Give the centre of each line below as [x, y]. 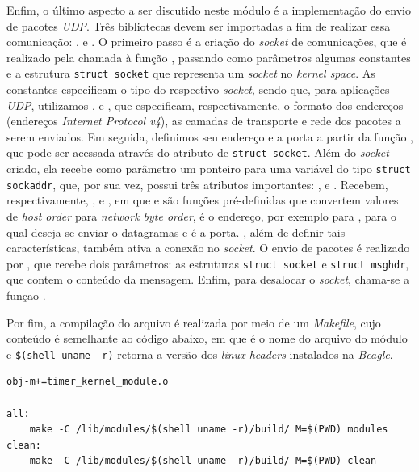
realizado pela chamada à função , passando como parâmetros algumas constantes [209, 57]
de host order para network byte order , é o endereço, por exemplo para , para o [201, 215]
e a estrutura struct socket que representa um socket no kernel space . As [191, 73]
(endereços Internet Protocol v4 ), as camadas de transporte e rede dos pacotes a [204, 121]
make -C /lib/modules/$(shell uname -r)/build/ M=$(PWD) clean [203, 461]
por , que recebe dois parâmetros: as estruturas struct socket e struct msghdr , [208, 263]
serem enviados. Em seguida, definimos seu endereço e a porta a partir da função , [210, 136]
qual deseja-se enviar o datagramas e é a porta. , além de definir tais [176, 232]
